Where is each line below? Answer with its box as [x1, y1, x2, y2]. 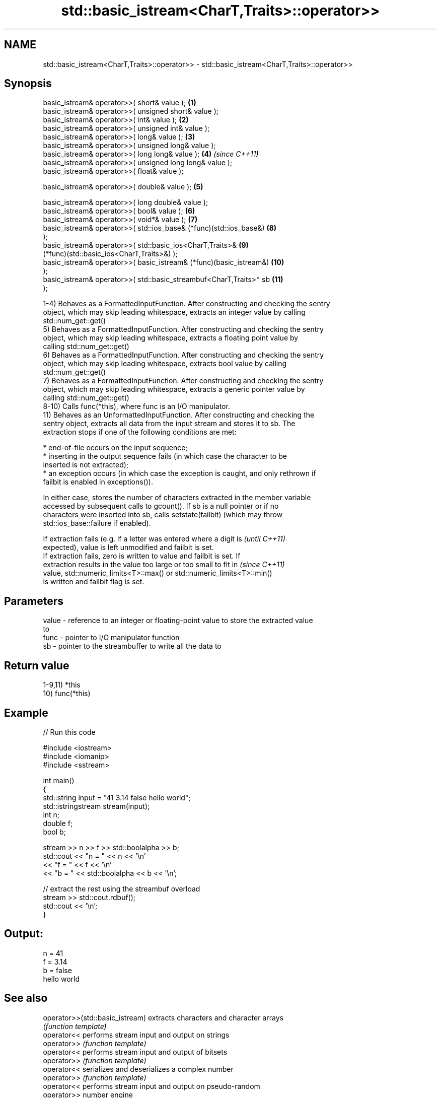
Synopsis [4, 77, 52, 90]
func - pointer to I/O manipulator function [43, 633, 180, 642]
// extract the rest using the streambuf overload [43, 884, 200, 893]
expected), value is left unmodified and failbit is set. [43, 543, 214, 552]
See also [4, 992, 48, 1005]
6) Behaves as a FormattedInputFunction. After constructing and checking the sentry [43, 351, 324, 360]
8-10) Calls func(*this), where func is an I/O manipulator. [43, 402, 230, 411]
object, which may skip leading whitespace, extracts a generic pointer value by [43, 385, 305, 394]
